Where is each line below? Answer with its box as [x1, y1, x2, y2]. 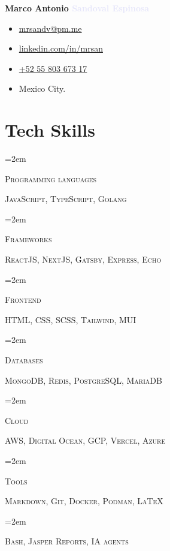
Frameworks [5, 233, 52, 245]
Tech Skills [5, 118, 95, 142]
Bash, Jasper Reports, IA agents [5, 535, 129, 547]
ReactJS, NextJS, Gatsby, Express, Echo [5, 253, 162, 266]
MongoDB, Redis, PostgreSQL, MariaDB [5, 374, 162, 386]
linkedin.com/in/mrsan [19, 42, 103, 55]
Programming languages [5, 172, 97, 185]
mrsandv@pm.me [19, 22, 82, 34]
